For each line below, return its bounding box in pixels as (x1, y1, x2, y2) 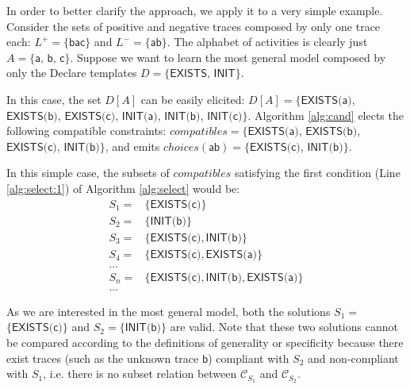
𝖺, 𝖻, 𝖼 (35, 52, 65, 64)
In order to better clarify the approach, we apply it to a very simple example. (6, 2, 383, 18)
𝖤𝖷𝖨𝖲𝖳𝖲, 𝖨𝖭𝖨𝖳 (170, 68, 236, 80)
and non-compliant (308, 349, 399, 366)
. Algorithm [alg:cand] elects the (247, 106, 404, 123)
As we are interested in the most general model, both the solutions (6, 302, 331, 319)
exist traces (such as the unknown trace (6, 349, 199, 366)
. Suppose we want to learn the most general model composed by (70, 48, 386, 65)
